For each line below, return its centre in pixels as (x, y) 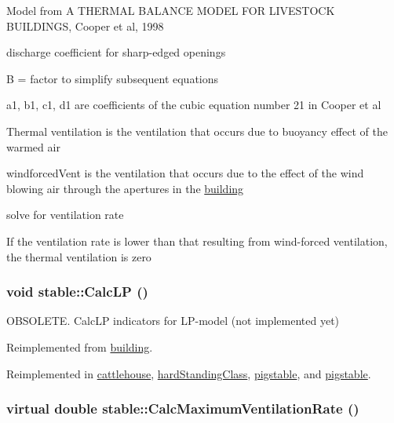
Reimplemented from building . (80, 346)
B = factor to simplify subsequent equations (113, 78)
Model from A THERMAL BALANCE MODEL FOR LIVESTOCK (171, 10)
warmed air (33, 146)
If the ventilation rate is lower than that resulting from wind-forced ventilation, (197, 241)
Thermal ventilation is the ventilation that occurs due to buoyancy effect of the (197, 131)
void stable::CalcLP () (77, 292)
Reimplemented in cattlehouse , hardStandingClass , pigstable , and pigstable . (189, 373)
